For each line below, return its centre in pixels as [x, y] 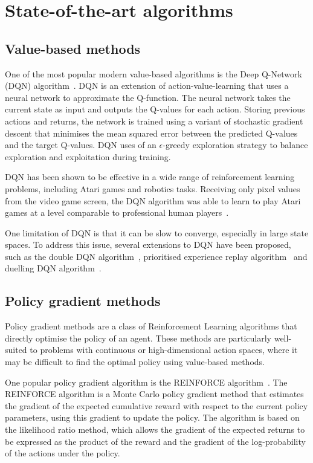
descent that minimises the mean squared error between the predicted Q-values [151, 133]
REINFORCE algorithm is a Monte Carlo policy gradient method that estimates [154, 394]
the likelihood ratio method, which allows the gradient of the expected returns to [155, 429]
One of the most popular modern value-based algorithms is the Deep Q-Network [153, 73]
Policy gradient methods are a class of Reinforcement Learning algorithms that [151, 326]
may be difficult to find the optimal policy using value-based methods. [135, 362]
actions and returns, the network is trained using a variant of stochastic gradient [154, 121]
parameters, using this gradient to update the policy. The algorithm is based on [152, 417]
